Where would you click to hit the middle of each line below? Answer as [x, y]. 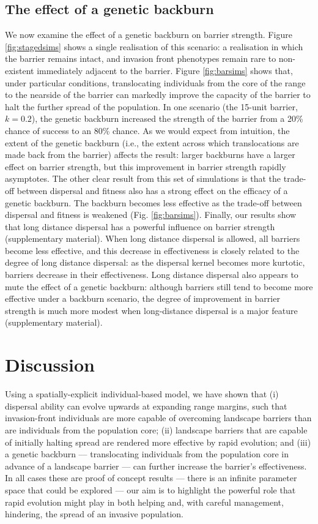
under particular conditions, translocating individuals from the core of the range [155, 82]
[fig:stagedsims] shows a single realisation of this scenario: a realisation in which [154, 46]
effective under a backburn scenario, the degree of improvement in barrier [142, 298]
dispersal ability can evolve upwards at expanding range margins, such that [146, 406]
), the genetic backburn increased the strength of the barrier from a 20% [167, 118]
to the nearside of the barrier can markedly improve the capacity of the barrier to [158, 95]
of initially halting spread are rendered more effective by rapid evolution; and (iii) [158, 442]
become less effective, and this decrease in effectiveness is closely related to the [152, 250]
